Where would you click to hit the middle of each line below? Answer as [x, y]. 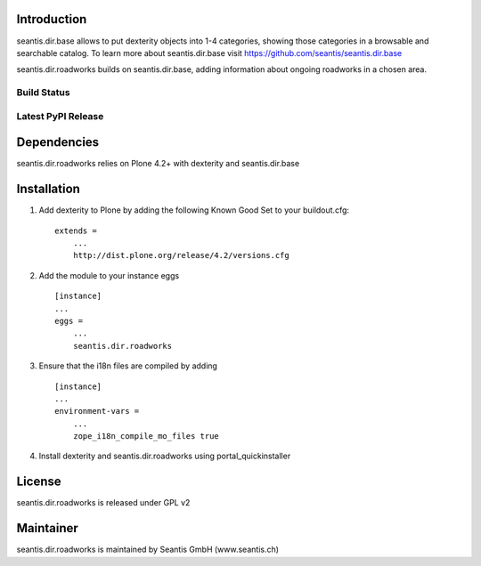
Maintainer [48, 528]
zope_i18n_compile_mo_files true [146, 437]
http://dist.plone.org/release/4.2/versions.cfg [181, 255]
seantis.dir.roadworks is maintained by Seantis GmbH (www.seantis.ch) [148, 550]
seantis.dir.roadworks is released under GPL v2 [103, 503]
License [39, 482]
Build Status [43, 93]
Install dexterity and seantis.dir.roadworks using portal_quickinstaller [165, 456]
